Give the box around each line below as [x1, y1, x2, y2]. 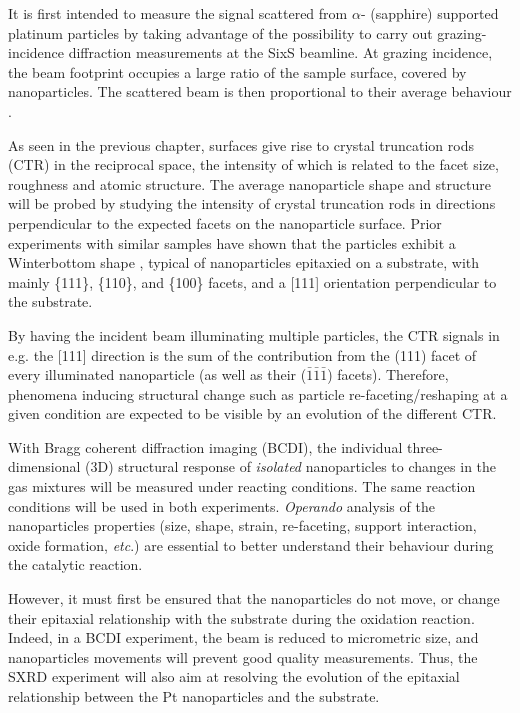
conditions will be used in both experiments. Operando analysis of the [8, 495, 435, 516]
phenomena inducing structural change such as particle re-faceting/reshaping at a [8, 383, 508, 404]
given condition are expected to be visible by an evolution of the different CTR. [8, 403, 497, 424]
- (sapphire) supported [360, 3, 499, 23]
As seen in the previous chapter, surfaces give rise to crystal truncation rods [8, 134, 474, 155]
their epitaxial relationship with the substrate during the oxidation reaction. [8, 607, 475, 628]
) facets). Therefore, [327, 364, 449, 385]
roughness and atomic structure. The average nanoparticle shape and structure [8, 173, 491, 194]
